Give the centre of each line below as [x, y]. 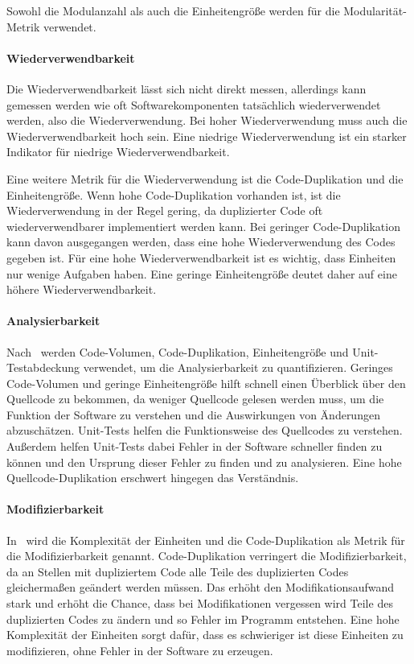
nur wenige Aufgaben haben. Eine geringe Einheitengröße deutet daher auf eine [202, 273]
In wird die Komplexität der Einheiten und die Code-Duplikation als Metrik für [206, 540]
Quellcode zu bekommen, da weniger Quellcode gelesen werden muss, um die [195, 399]
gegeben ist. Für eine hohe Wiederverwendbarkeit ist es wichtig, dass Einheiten [201, 257]
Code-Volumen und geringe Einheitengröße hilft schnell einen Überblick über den [206, 383]
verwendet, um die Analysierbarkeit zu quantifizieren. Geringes [238, 367]
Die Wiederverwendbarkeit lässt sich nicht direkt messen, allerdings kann [187, 88]
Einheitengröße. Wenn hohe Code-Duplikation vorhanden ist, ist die [174, 194]
